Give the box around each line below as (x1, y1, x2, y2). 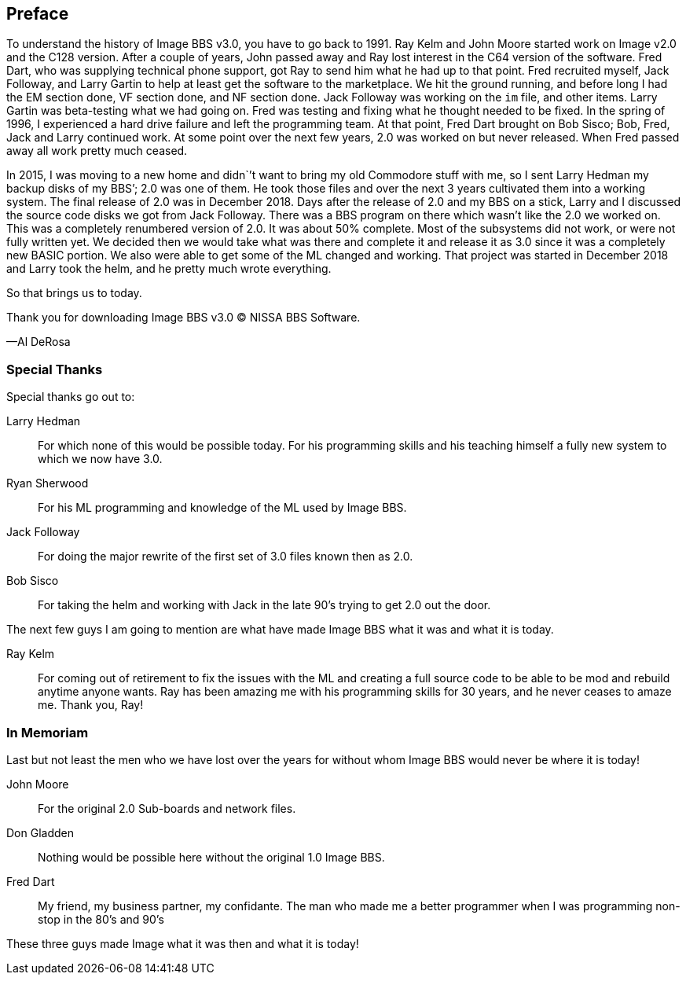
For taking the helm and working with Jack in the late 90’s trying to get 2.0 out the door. (38, 598, 491, 612)
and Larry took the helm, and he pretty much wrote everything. (6, 262, 332, 276)
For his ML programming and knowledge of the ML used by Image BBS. (38, 501, 407, 515)
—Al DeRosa (6, 335, 71, 349)
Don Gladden (6, 825, 74, 840)
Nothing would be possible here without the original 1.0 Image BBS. (38, 850, 385, 864)
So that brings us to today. (6, 286, 142, 300)
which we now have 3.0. (38, 452, 163, 466)
